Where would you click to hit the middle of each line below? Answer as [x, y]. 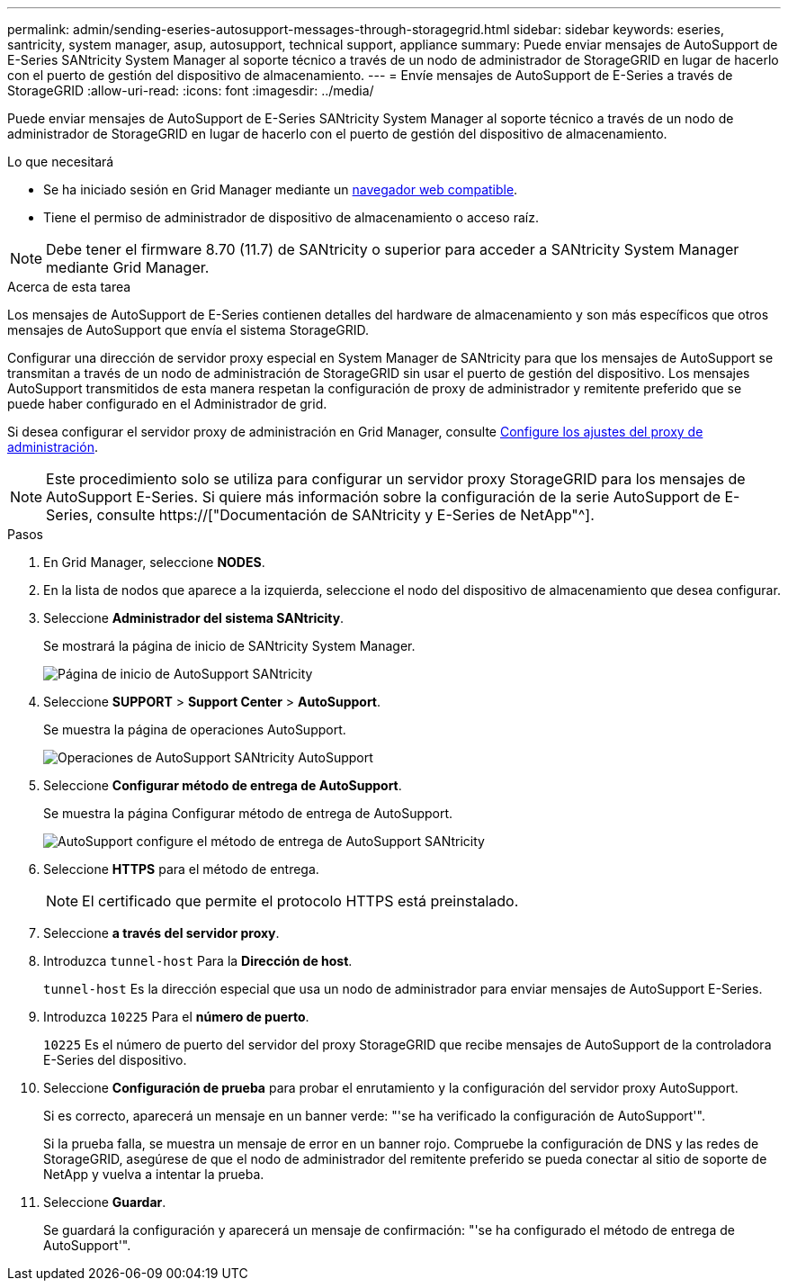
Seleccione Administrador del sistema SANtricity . [194, 618]
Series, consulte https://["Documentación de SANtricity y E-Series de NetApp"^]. [320, 515]
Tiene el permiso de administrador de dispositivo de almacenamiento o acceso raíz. [291, 217]
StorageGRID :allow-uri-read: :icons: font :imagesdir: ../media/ [191, 90]
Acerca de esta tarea [69, 287]
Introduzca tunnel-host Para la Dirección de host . [198, 961]
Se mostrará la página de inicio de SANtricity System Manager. [229, 646]
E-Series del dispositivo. [115, 1060]
